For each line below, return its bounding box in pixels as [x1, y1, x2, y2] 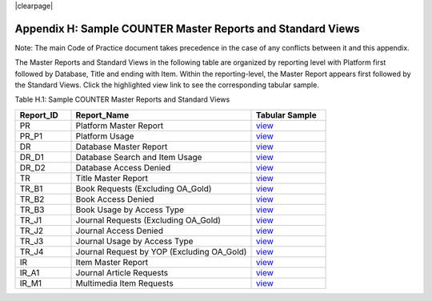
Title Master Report [75, 172, 148, 183]
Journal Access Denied [75, 225, 164, 236]
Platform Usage [75, 130, 134, 142]
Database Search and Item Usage [75, 151, 202, 163]
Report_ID [19, 109, 59, 120]
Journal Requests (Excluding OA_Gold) [75, 215, 222, 226]
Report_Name [75, 109, 130, 120]
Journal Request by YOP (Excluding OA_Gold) [75, 246, 247, 257]
